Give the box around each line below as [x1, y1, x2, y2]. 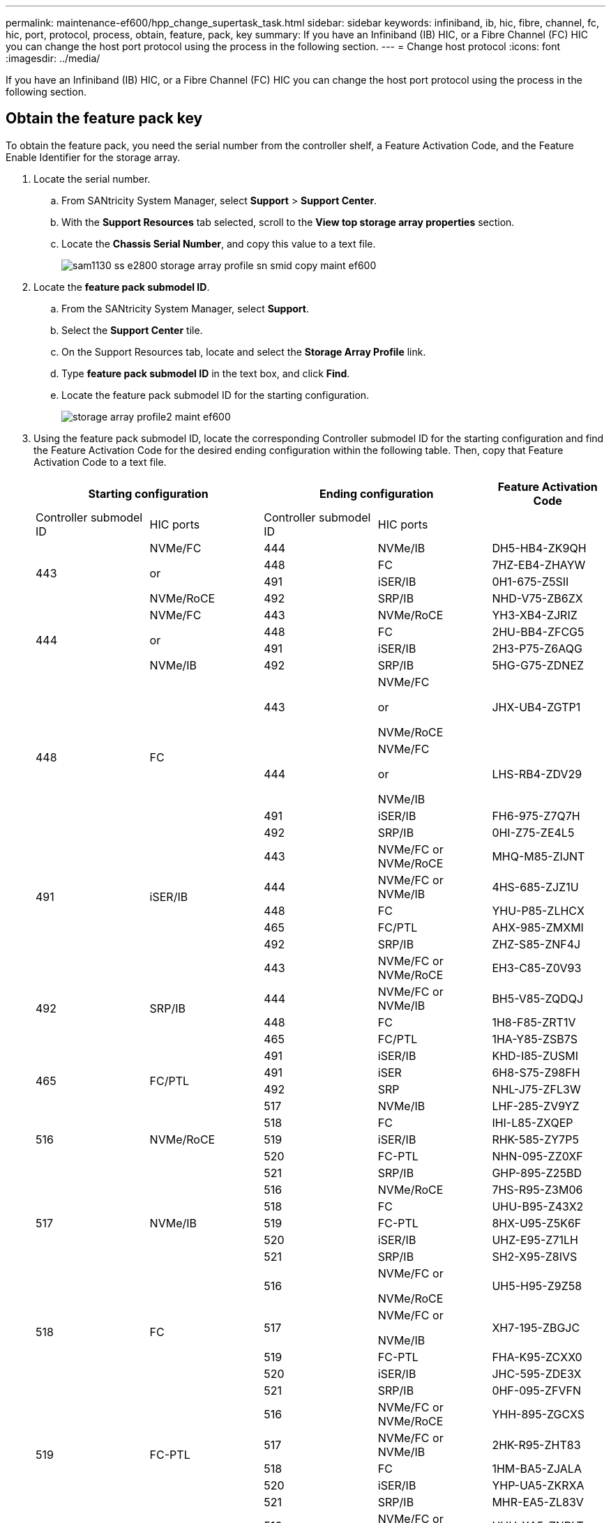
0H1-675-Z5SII [492, 574, 569, 589]
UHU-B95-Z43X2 [492, 1199, 584, 1213]
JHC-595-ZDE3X [492, 1366, 582, 1381]
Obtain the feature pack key [6, 109, 203, 128]
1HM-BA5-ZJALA [492, 1461, 582, 1476]
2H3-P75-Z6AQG [492, 641, 582, 656]
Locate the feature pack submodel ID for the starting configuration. [61, 388, 370, 401]
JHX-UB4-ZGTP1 [492, 699, 581, 714]
